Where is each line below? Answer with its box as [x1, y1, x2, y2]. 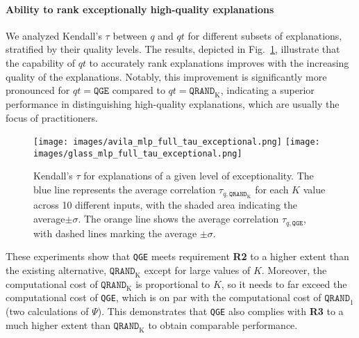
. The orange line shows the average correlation [78, 211, 279, 226]
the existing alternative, [6, 262, 107, 277]
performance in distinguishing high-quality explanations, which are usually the [6, 96, 340, 111]
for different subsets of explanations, [187, 28, 342, 42]
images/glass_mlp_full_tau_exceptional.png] [33, 148, 242, 159]
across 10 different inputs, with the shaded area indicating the [33, 198, 297, 212]
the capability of [6, 55, 75, 70]
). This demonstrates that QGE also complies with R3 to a [97, 304, 344, 319]
